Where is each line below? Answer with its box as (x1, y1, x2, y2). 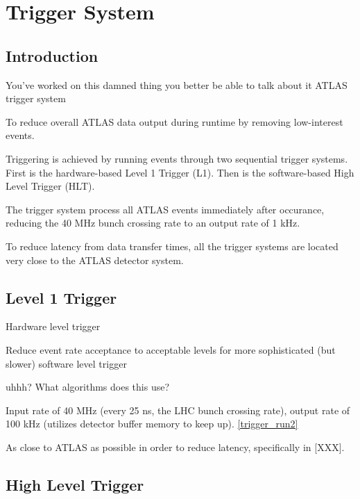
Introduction (6, 44, 98, 66)
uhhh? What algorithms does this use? (6, 379, 170, 394)
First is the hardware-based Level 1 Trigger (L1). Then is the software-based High (6, 165, 354, 179)
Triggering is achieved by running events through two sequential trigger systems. (6, 151, 348, 165)
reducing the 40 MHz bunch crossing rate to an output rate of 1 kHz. (6, 215, 300, 230)
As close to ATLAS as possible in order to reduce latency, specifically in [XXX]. (6, 439, 345, 454)
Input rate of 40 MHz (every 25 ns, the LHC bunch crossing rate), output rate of (6, 402, 350, 417)
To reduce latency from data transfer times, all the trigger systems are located (6, 238, 338, 253)
